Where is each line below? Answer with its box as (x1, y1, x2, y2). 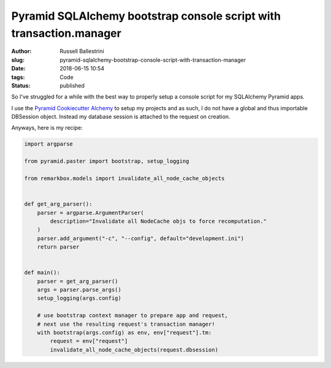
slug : (11, 56, 25, 64)
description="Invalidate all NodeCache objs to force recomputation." (50, 217, 267, 225)
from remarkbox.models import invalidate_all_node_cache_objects (24, 175, 225, 182)
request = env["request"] (50, 337, 128, 345)
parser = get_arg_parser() (37, 277, 119, 285)
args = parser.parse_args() (37, 287, 122, 293)
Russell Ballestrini (59, 48, 104, 55)
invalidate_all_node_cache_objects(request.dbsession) (50, 346, 219, 353)
